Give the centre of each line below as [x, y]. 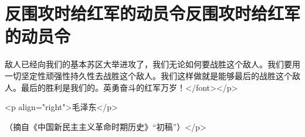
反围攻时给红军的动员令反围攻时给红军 [153, 13]
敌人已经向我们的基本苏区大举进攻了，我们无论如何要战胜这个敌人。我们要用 [152, 64]
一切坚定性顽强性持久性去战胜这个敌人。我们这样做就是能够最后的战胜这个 [148, 75]
